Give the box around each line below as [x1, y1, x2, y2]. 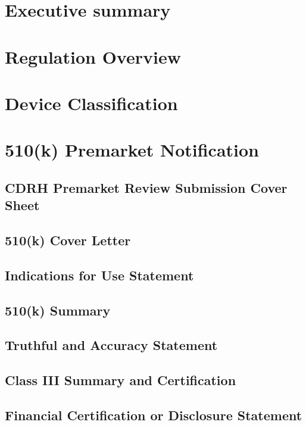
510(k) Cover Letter [5, 231, 131, 249]
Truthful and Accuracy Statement [5, 336, 218, 354]
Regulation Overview [5, 44, 181, 68]
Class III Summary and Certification [5, 371, 236, 389]
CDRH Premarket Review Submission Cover [5, 178, 288, 196]
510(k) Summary [5, 301, 111, 319]
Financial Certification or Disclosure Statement [5, 405, 302, 424]
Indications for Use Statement [5, 265, 194, 284]
